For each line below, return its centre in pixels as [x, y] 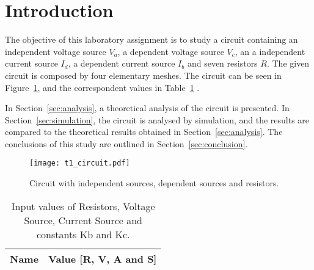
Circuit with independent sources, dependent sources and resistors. [154, 183]
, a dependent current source [122, 63]
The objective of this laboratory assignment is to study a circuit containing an [152, 39]
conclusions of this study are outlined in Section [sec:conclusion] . [126, 143]
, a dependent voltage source [171, 51]
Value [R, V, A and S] [103, 258]
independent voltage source [56, 51]
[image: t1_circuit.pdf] [80, 163]
